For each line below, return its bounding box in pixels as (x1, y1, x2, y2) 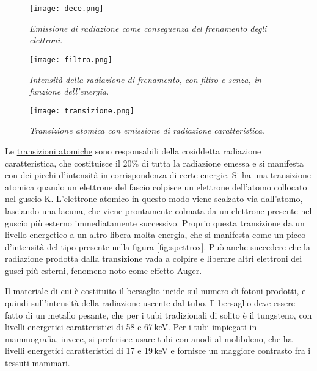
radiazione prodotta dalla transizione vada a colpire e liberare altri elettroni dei (5, 252, 302, 265)
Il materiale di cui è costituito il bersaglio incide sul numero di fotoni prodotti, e (5, 284, 306, 297)
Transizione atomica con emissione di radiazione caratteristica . (29, 124, 264, 137)
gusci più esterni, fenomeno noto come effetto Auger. (5, 264, 202, 276)
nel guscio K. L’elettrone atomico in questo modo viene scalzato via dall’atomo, (5, 192, 303, 205)
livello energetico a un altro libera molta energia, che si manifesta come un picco (5, 228, 306, 241)
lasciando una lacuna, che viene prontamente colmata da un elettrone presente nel (5, 204, 312, 217)
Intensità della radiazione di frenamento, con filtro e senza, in (29, 73, 261, 85)
